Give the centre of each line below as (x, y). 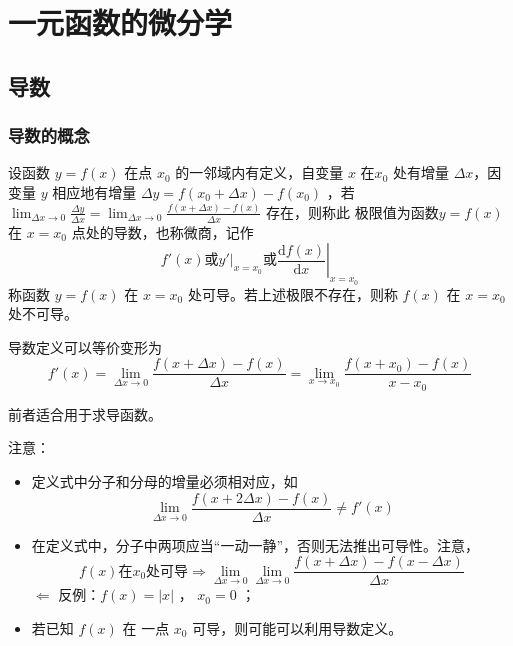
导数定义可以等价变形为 (85, 346)
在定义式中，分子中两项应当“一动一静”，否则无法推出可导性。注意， (255, 544)
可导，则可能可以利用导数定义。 (297, 627)
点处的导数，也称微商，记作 (162, 231)
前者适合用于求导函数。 (85, 413)
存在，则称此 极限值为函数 (352, 211)
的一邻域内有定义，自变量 (259, 172)
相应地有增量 (94, 191)
